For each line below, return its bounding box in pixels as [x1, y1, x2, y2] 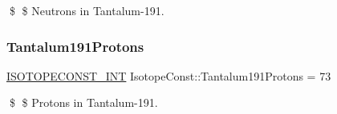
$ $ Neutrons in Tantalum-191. [9, 2, 164, 18]
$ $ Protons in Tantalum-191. [9, 94, 158, 111]
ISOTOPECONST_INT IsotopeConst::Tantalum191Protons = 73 [6, 67, 331, 84]
